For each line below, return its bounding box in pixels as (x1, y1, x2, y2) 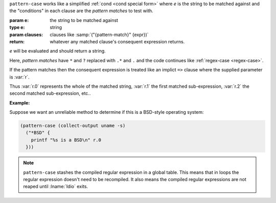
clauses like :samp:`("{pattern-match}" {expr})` (50, 31, 149, 38)
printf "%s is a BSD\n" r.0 (31, 137, 102, 143)
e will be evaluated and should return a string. (9, 48, 106, 54)
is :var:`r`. (9, 74, 30, 80)
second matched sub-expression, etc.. (9, 90, 91, 96)
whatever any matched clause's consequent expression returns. (50, 38, 185, 44)
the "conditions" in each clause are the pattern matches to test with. (9, 8, 153, 14)
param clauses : (9, 31, 43, 38)
